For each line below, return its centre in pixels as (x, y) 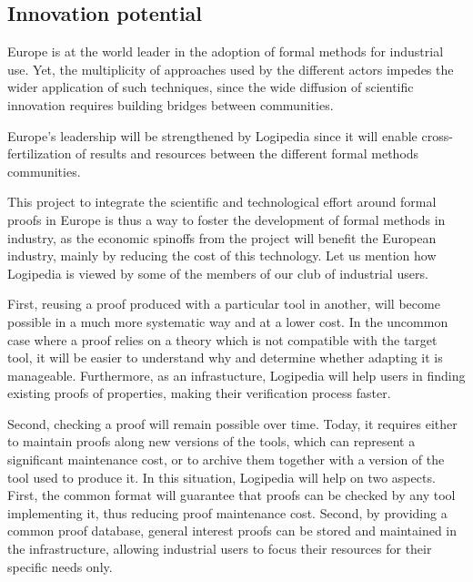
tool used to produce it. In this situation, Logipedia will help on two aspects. (221, 477)
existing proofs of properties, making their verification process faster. (199, 393)
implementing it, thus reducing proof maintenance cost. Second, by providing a (227, 512)
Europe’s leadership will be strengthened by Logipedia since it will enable (212, 135)
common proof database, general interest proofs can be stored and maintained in (232, 531)
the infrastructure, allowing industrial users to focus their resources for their (220, 549)
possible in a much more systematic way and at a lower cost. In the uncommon (228, 321)
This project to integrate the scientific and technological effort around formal (222, 202)
